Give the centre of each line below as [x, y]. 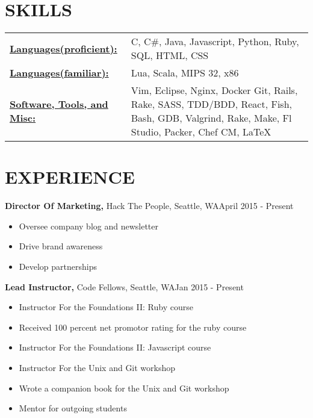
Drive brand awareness [61, 246]
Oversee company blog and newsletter [89, 226]
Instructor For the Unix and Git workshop [97, 367]
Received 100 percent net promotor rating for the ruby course [133, 327]
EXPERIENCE [70, 177]
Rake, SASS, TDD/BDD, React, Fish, [211, 104]
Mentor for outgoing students [73, 408]
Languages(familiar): [59, 73]
